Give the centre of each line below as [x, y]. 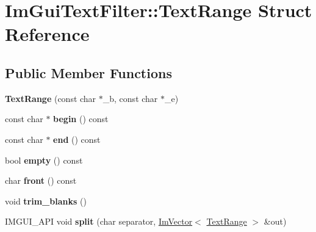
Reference [47, 34]
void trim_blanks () [46, 201]
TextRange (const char [51, 98]
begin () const [81, 119]
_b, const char [130, 98]
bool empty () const [44, 160]
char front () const [41, 180]
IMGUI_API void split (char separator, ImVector [99, 221]
